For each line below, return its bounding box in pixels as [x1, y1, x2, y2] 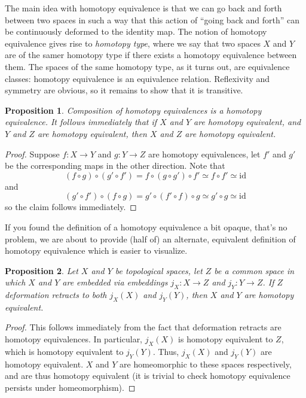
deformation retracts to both [5, 288, 107, 301]
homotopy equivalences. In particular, [5, 333, 143, 345]
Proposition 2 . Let [5, 264, 78, 277]
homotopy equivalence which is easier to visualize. [5, 244, 188, 257]
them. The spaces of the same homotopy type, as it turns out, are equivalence [5, 60, 290, 72]
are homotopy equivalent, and [194, 116, 301, 128]
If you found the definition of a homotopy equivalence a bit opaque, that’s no [5, 220, 287, 233]
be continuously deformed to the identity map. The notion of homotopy [5, 25, 267, 38]
